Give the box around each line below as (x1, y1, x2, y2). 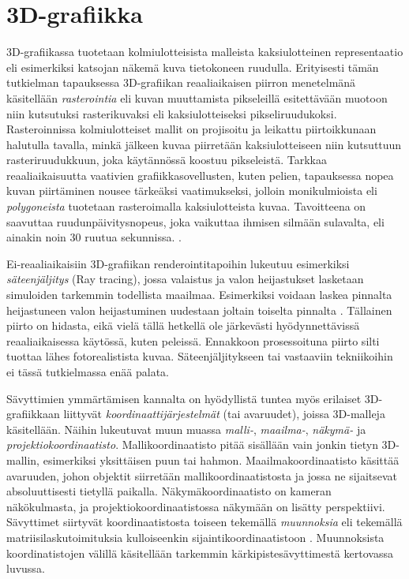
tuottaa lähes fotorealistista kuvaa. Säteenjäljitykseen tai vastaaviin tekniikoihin (6, 348, 393, 364)
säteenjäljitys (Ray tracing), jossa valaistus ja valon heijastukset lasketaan (6, 271, 364, 287)
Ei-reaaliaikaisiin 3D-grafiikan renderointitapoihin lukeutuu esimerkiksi (6, 255, 350, 271)
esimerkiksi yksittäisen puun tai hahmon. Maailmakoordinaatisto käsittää (43, 451, 400, 468)
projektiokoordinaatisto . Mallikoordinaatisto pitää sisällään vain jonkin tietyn (6, 436, 378, 453)
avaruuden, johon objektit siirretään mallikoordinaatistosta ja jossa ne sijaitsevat (6, 467, 398, 484)
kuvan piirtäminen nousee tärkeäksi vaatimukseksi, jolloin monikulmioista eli (6, 182, 377, 199)
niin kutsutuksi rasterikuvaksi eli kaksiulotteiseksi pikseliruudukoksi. (6, 105, 337, 121)
